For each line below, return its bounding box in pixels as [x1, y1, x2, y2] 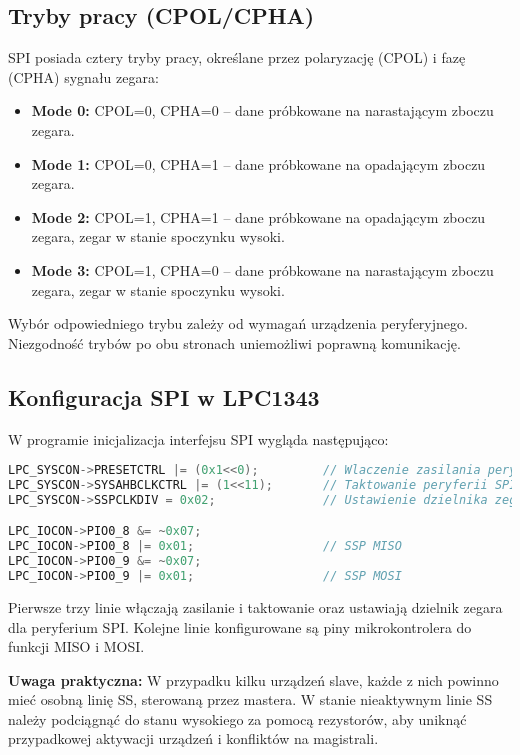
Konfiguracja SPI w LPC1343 [8, 381, 320, 412]
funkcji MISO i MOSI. [8, 636, 145, 657]
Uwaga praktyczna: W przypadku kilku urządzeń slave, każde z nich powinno [8, 669, 499, 690]
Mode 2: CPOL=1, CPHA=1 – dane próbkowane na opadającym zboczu [31, 206, 486, 227]
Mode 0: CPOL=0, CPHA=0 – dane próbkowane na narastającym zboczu [31, 100, 494, 121]
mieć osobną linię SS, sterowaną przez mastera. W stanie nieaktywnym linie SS [8, 689, 493, 710]
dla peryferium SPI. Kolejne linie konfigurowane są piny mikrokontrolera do [8, 616, 472, 637]
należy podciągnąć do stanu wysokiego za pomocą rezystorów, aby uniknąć [8, 708, 467, 729]
